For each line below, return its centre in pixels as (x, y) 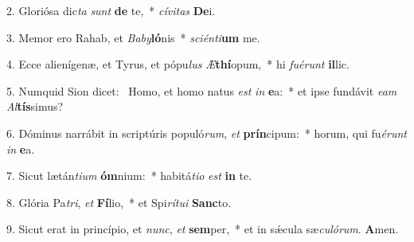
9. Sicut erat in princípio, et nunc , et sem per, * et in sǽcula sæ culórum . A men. (203, 229)
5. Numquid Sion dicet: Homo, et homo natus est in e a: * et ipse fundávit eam (202, 90)
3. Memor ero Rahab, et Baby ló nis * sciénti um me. (133, 37)
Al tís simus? (35, 106)
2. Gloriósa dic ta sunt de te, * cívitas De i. (111, 10)
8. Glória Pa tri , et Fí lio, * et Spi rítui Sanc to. (119, 202)
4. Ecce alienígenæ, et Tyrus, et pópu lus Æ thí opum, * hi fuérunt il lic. (178, 64)
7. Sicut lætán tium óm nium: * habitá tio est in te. (129, 176)
